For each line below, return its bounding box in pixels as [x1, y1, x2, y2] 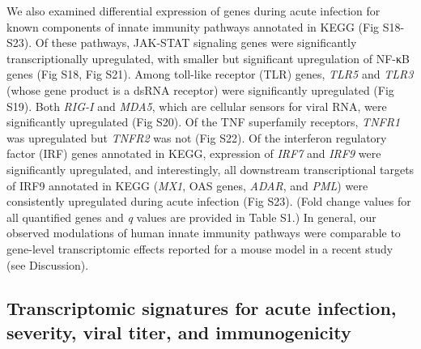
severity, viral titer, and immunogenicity [6, 319, 351, 344]
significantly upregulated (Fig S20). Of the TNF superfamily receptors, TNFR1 [6, 113, 401, 130]
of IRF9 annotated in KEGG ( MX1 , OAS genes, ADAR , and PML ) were [6, 177, 368, 194]
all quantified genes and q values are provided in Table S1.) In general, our [6, 208, 376, 225]
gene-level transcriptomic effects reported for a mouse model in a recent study [6, 240, 393, 257]
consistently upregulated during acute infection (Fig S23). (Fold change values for [6, 193, 411, 210]
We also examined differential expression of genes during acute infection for [6, 2, 381, 19]
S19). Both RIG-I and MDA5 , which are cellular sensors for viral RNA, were [6, 97, 387, 114]
